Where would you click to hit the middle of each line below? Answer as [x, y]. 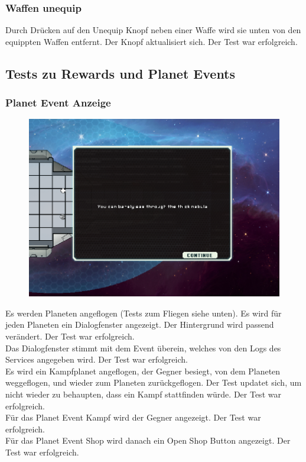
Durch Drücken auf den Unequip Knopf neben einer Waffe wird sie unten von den [153, 30]
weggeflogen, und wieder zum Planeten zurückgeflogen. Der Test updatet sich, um [154, 382]
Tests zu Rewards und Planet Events [121, 73]
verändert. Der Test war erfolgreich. [70, 336]
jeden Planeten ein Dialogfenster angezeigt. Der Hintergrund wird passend [140, 324]
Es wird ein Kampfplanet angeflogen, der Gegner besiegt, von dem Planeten [143, 371]
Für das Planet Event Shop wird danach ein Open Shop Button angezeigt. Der [148, 440]
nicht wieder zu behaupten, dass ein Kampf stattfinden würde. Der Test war [143, 394]
